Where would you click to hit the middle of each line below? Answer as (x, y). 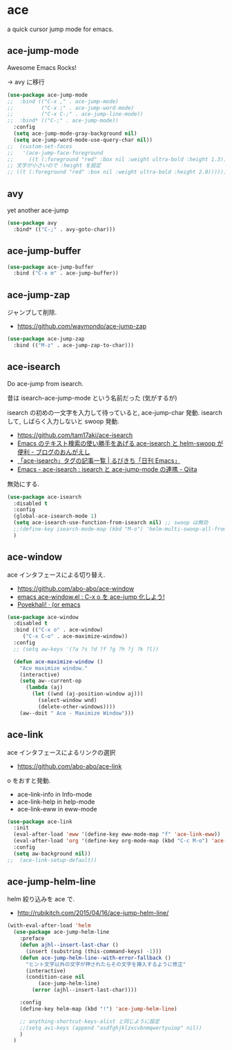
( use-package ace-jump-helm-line (61, 932)
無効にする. (23, 483)
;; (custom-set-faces (40, 146)
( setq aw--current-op (50, 681)
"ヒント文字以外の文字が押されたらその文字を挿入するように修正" (106, 964)
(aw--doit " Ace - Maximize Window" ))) (77, 713)
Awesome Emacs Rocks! (42, 67)
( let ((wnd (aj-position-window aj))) (88, 694)
